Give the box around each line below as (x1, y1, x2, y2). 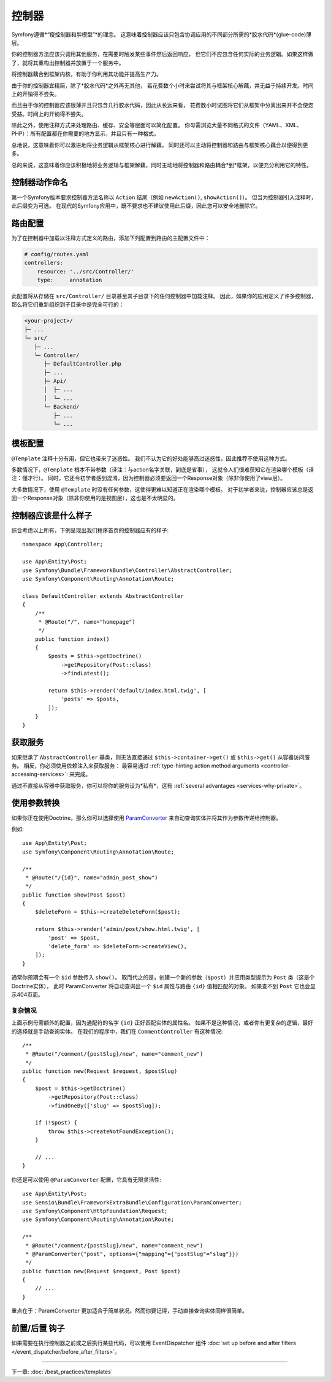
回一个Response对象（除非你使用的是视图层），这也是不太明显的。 (11, 495, 179, 502)
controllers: (24, 259, 64, 267)
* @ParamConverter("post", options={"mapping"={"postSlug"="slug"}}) (25, 1250, 239, 1257)
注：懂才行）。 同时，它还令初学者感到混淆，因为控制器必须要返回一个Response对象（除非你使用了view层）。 (11, 474, 286, 482)
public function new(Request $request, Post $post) (22, 1268, 181, 1274)
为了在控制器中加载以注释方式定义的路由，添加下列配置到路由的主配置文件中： (11, 234, 210, 241)
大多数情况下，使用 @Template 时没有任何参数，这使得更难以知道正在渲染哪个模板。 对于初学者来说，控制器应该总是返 (11, 485, 314, 493)
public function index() (34, 635, 110, 642)
